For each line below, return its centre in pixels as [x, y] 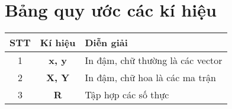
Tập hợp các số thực [127, 95]
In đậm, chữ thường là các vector [154, 60]
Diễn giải [106, 43]
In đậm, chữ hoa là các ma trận [150, 78]
